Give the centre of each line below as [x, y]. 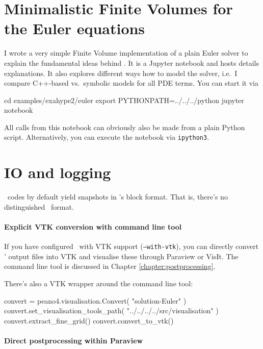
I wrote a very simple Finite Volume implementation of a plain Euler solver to [126, 53]
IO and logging [58, 172]
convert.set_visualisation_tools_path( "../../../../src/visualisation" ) [111, 310]
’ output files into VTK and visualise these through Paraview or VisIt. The [121, 256]
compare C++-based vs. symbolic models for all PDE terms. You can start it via [131, 83]
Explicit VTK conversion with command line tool [93, 227]
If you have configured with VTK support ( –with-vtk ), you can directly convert [131, 246]
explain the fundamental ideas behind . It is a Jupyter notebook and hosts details [131, 63]
